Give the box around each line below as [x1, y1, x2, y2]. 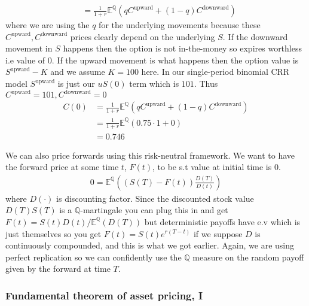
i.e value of [5, 53, 45, 66]
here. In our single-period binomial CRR [141, 65, 290, 78]
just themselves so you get [5, 227, 102, 240]
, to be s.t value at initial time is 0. [152, 160, 281, 173]
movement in [5, 42, 53, 54]
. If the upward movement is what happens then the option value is [51, 53, 299, 66]
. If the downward [222, 30, 288, 43]
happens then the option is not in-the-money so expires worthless [63, 42, 302, 54]
